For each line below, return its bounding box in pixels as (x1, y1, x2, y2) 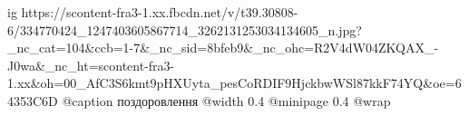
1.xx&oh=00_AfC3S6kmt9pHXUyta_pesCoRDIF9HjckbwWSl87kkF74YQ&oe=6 (7, 73, 462, 92)
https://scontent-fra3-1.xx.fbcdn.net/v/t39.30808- (21, 3, 298, 21)
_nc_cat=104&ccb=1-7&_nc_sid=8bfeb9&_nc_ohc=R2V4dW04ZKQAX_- (7, 38, 439, 57)
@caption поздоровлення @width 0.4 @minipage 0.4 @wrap (62, 91, 391, 110)
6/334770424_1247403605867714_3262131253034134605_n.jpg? (7, 20, 362, 39)
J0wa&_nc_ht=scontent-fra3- (7, 55, 175, 74)
